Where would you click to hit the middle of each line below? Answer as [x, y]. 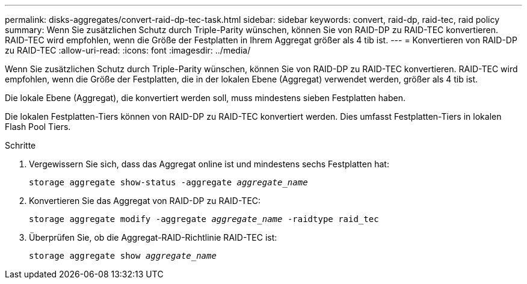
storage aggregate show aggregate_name [123, 256]
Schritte [20, 145]
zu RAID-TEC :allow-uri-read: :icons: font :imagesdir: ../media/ [128, 50]
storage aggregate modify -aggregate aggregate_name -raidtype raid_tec [204, 219]
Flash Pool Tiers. [38, 127]
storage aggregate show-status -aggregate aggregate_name [168, 182]
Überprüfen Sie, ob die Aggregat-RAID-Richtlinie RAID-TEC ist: [153, 237]
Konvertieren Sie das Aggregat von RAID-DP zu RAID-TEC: [145, 201]
